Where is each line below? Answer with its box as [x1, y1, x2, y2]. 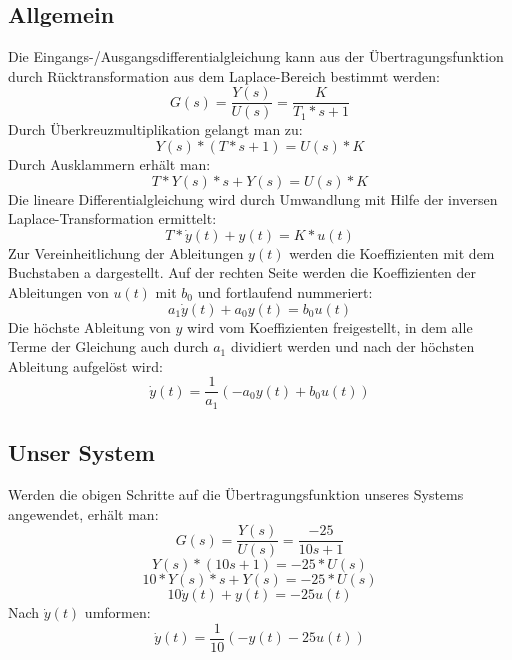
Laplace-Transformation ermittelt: [8, 208, 217, 229]
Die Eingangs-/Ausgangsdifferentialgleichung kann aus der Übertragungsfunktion [8, 46, 504, 67]
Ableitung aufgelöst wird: [8, 355, 163, 376]
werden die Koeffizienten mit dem [289, 242, 495, 263]
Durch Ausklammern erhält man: [8, 154, 211, 175]
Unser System [8, 437, 155, 468]
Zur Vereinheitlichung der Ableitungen [8, 242, 244, 263]
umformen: [84, 602, 151, 623]
